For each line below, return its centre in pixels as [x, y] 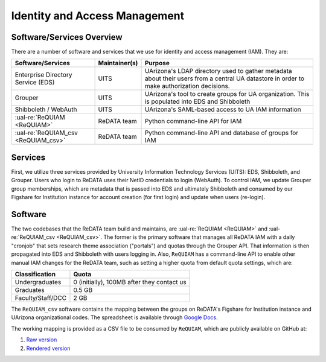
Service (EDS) [35, 83]
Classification [35, 274]
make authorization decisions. [187, 86]
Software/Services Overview [67, 37]
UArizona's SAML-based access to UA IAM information [223, 110]
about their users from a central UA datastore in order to [225, 78]
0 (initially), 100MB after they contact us [130, 282]
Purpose [157, 63]
